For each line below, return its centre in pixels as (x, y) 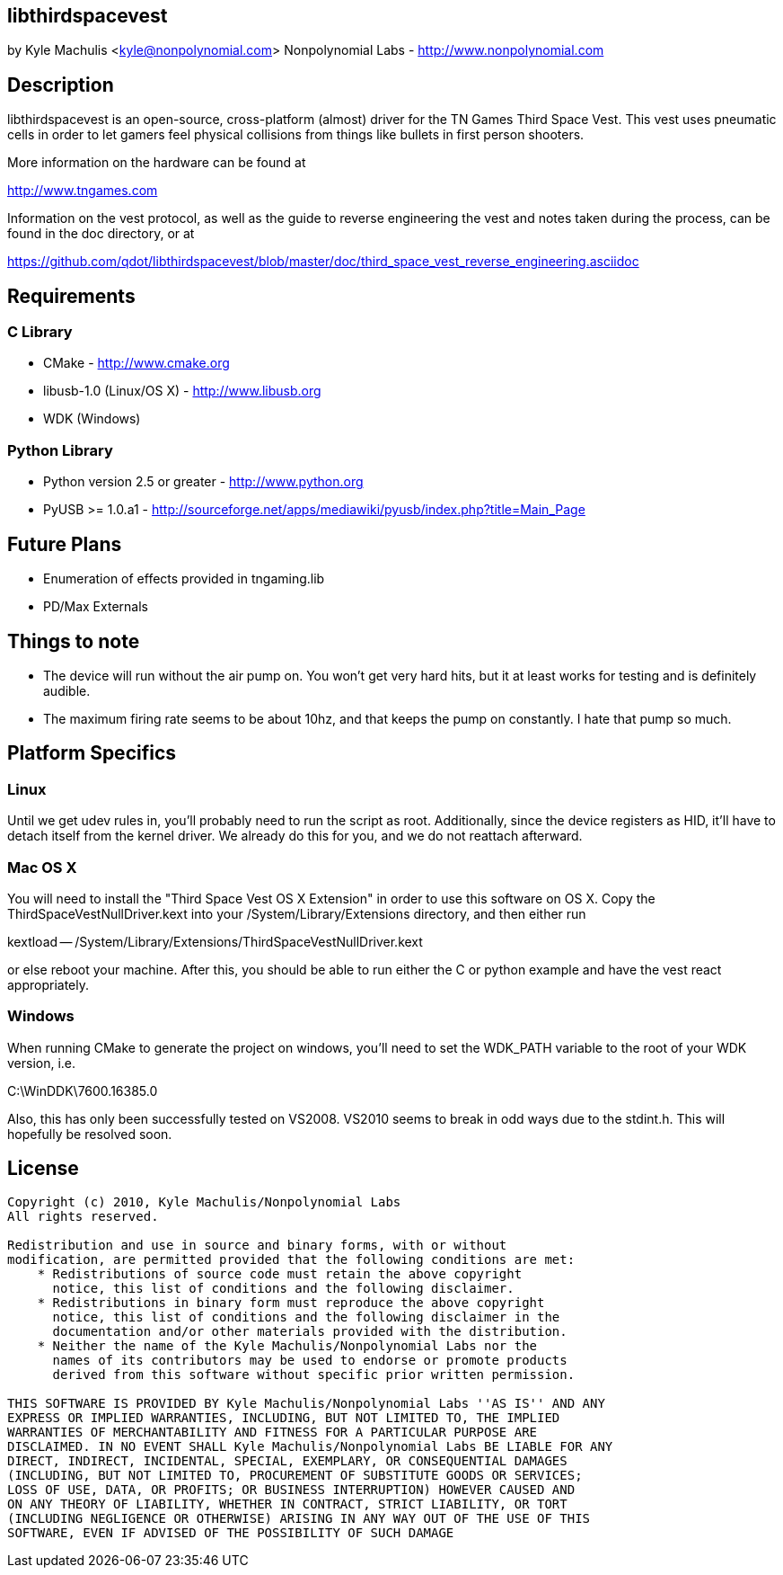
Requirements (71, 296)
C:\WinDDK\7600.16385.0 (83, 1090)
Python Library (60, 450)
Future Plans (65, 544)
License (43, 1169)
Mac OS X (42, 867)
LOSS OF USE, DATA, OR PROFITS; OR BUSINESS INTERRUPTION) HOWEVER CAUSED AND (291, 1490)
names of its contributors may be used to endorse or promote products (310, 1361)
